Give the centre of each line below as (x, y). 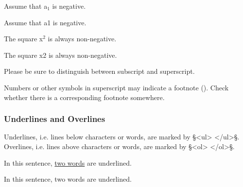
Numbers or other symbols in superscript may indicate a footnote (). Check (116, 87)
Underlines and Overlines (55, 119)
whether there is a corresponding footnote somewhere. (84, 97)
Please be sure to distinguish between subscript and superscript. (99, 71)
